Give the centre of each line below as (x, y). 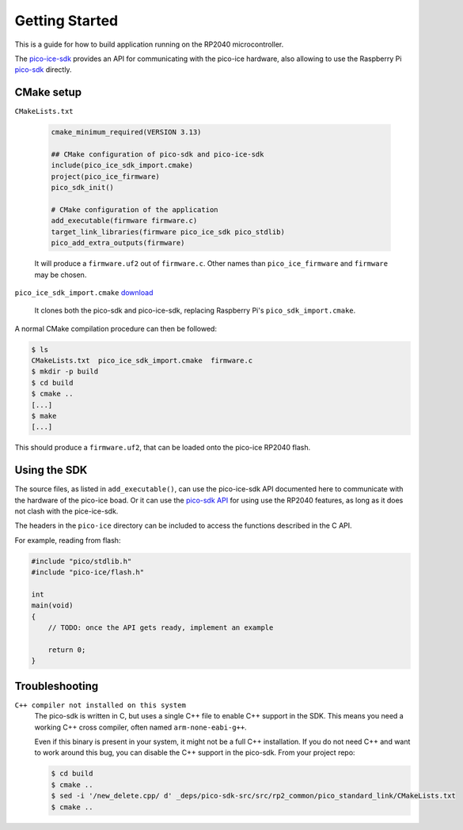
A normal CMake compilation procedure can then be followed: (116, 328)
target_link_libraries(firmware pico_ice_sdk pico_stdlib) (168, 232)
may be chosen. (61, 275)
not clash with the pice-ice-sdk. (66, 511)
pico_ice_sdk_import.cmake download (84, 292)
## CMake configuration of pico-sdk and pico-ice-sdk (157, 154)
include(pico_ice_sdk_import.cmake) (122, 165)
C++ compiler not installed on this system (100, 705)
